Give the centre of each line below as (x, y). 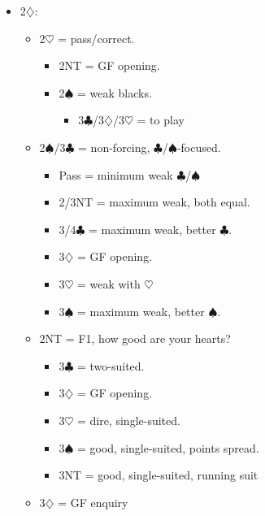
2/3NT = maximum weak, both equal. (154, 202)
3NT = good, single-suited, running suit (159, 475)
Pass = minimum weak (116, 174)
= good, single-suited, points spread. (168, 447)
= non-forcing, (114, 147)
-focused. (199, 147)
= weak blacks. (114, 92)
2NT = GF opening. (109, 65)
